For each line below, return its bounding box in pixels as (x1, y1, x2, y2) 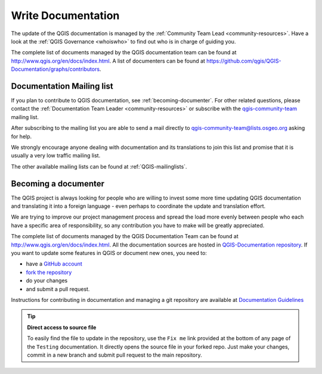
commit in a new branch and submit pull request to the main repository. (27, 351, 202, 359)
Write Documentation (11, 9, 120, 22)
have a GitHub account (26, 260, 83, 267)
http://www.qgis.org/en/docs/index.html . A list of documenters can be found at (11, 57, 206, 64)
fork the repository (26, 269, 72, 276)
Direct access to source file (27, 323, 97, 331)
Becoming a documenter (11, 179, 104, 189)
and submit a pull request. (26, 285, 90, 292)
